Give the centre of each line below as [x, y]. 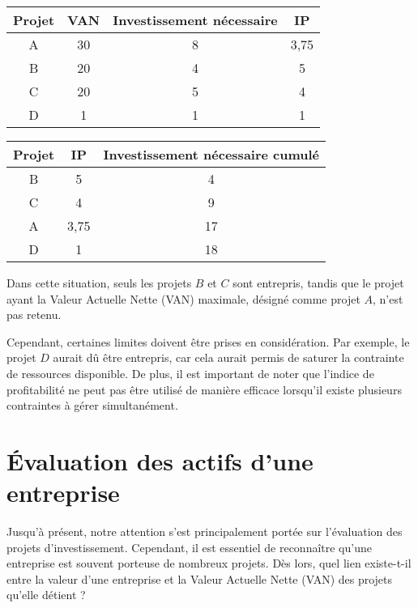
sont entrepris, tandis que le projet [318, 283]
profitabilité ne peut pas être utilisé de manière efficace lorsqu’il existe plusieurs [204, 389]
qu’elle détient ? [46, 595]
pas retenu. [34, 315]
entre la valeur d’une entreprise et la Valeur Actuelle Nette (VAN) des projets [200, 578]
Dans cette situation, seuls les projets [99, 283]
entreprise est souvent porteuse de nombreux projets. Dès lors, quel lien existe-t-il [209, 563]
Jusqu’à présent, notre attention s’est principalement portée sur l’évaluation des [205, 531]
